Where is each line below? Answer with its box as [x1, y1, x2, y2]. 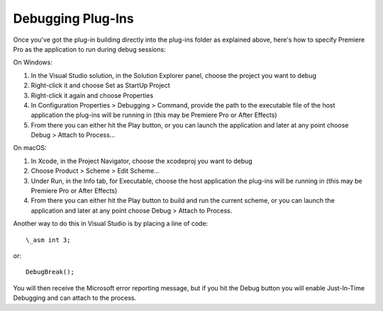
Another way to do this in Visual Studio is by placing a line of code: [13, 220, 209, 228]
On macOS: [13, 144, 47, 152]
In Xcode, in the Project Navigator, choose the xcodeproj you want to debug [30, 157, 252, 165]
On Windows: [13, 58, 52, 67]
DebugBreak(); [26, 268, 74, 276]
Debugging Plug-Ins [13, 11, 134, 26]
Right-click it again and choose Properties [30, 91, 154, 99]
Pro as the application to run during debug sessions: [13, 45, 166, 53]
